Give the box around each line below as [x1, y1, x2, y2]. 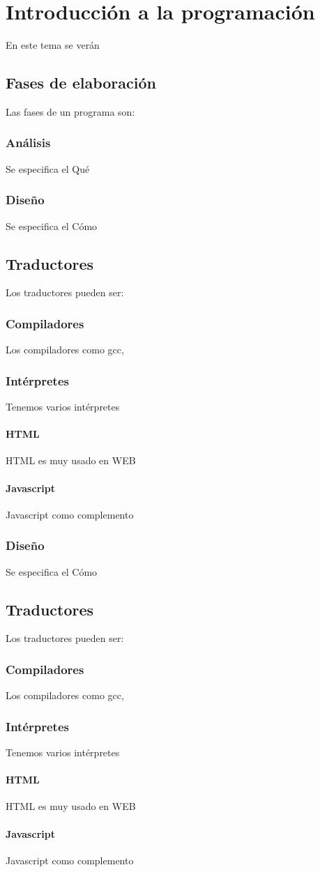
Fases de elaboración [6, 72, 156, 93]
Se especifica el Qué [6, 161, 90, 176]
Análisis [6, 134, 51, 151]
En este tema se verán [6, 38, 100, 52]
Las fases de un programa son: [6, 104, 135, 118]
